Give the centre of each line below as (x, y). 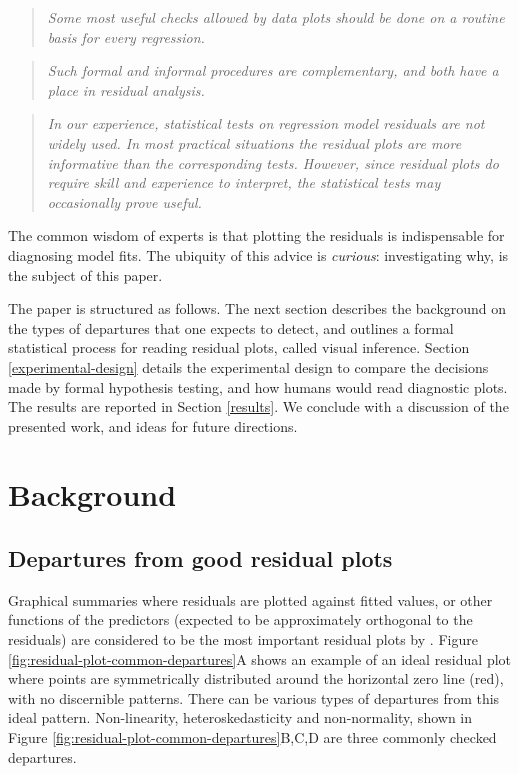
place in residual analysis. (126, 89)
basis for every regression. (126, 36)
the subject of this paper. (85, 274)
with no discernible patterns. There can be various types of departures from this (254, 697)
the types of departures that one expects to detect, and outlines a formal (231, 327)
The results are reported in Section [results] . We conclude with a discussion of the (258, 406)
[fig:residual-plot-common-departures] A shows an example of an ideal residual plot (260, 658)
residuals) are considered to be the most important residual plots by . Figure (243, 639)
